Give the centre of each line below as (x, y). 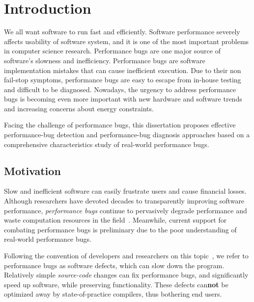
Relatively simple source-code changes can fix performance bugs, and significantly (126, 275)
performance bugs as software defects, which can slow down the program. (114, 265)
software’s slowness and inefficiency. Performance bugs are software (105, 60)
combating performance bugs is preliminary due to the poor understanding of (120, 229)
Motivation (32, 170)
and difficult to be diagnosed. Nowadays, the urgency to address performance (120, 89)
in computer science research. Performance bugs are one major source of (112, 51)
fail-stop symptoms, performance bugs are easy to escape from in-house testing (123, 80)
